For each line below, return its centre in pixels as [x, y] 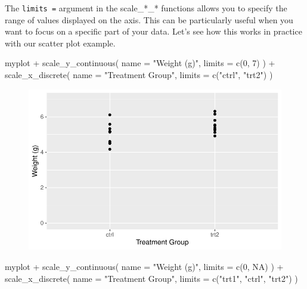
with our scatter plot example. [60, 43]
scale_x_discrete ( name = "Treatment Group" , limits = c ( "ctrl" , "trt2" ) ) [139, 75]
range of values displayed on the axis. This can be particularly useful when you [149, 19]
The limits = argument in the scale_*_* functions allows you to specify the [146, 8]
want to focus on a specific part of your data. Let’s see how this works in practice [153, 31]
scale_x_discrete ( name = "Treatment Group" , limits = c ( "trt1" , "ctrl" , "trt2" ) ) [151, 278]
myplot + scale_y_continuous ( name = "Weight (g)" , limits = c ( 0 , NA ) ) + [144, 267]
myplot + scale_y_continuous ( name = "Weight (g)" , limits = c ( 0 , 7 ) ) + [140, 63]
